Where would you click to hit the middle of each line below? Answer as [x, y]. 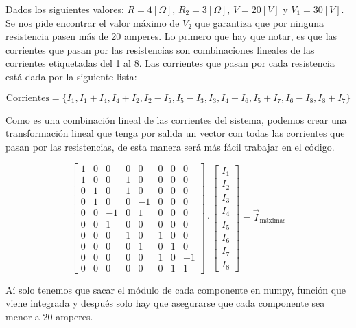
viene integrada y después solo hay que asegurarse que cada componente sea [165, 303]
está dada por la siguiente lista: [71, 76]
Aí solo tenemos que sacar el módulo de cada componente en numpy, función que [176, 289]
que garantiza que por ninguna [260, 22]
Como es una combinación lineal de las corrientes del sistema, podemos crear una [176, 119]
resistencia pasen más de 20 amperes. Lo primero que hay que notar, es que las [171, 36]
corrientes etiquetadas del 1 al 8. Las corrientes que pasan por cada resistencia [170, 63]
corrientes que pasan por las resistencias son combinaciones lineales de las [160, 49]
